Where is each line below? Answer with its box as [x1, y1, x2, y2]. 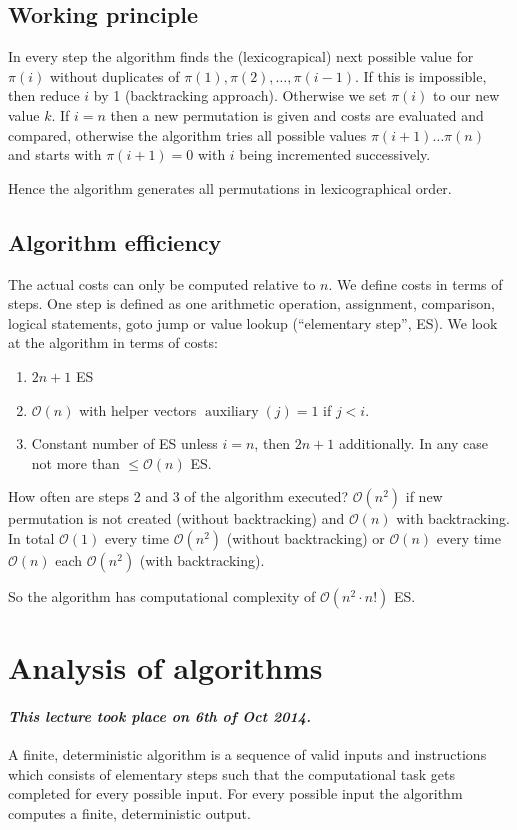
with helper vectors [79, 399, 197, 420]
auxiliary [204, 404, 259, 419]
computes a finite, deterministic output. [8, 802, 251, 823]
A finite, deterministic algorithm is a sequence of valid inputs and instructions [8, 744, 487, 765]
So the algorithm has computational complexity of [8, 585, 316, 606]
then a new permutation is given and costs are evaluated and [110, 104, 484, 125]
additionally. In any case [338, 433, 489, 454]
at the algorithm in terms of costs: [8, 332, 218, 353]
